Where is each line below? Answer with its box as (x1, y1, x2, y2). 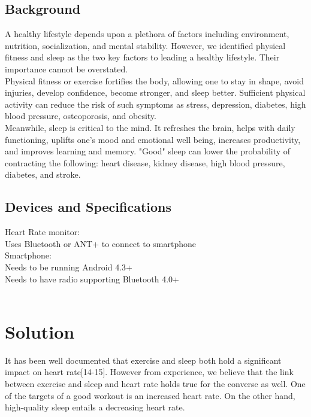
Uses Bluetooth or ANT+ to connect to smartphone (5, 237, 196, 249)
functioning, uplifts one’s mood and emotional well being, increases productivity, (5, 133, 301, 145)
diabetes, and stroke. (5, 168, 81, 181)
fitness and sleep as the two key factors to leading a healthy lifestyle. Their (5, 51, 280, 63)
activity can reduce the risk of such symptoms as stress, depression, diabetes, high (5, 98, 306, 110)
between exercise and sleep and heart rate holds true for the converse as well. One (5, 378, 306, 389)
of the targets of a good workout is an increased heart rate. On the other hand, (5, 389, 295, 401)
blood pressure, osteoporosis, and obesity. (5, 109, 156, 122)
